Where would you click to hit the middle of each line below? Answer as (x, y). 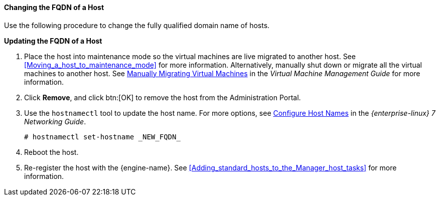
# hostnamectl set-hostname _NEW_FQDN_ (102, 137)
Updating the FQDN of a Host (53, 41)
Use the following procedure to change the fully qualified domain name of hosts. (137, 25)
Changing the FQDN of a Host (54, 7)
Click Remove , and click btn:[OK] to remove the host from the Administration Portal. (163, 97)
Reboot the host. (51, 152)
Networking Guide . (55, 121)
